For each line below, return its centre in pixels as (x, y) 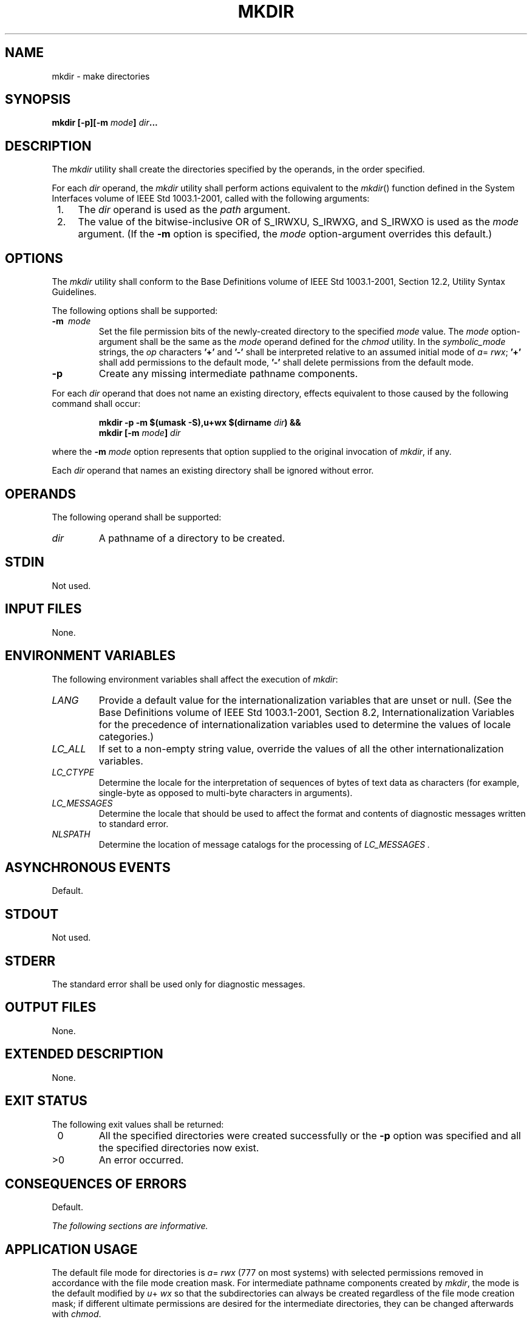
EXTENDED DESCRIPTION (84, 1054)
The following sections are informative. (130, 1226)
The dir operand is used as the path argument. (184, 210)
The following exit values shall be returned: (138, 1124)
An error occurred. (141, 1160)
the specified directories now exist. (179, 1147)
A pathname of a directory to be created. (192, 538)
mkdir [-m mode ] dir (140, 433)
